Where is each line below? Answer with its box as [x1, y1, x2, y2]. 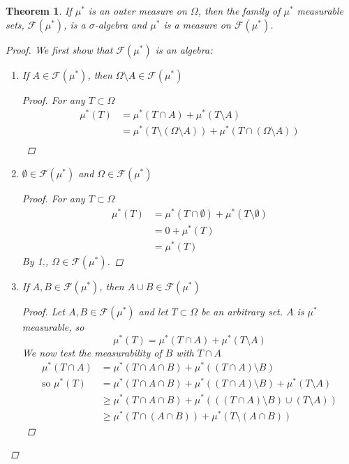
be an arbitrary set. [201, 304, 283, 318]
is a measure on [163, 17, 231, 31]
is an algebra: [155, 42, 213, 57]
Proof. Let [22, 304, 65, 318]
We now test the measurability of [22, 345, 162, 359]
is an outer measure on [88, 3, 187, 17]
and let [138, 304, 168, 318]
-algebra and [94, 17, 147, 31]
